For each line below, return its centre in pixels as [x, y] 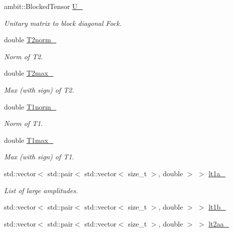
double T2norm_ [30, 40]
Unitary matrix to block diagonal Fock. [63, 23]
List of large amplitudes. [41, 190]
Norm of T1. [23, 123]
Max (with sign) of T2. [39, 89]
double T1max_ [29, 140]
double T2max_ [29, 73]
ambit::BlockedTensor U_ [43, 6]
